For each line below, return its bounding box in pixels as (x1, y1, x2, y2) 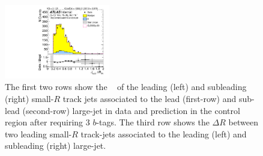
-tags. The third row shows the (96, 116, 210, 128)
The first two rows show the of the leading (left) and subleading (5, 80, 247, 93)
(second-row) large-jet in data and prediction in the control (22, 104, 240, 116)
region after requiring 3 (5, 116, 90, 128)
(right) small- (5, 92, 54, 105)
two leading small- (5, 127, 72, 140)
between (228, 116, 258, 128)
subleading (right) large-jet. (5, 139, 106, 152)
